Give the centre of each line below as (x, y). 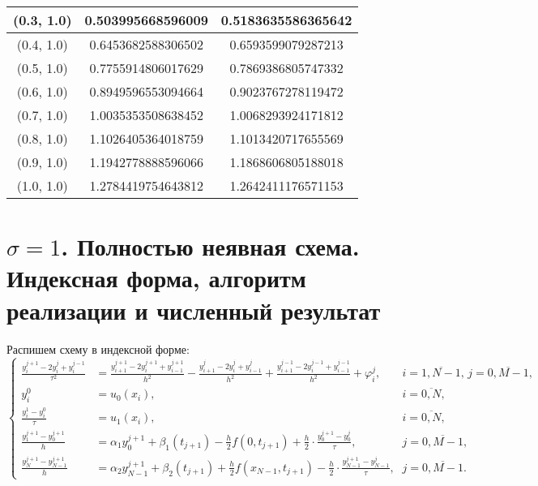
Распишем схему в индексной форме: (98, 348)
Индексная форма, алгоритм (156, 278)
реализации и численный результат (194, 310)
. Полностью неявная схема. (210, 246)
